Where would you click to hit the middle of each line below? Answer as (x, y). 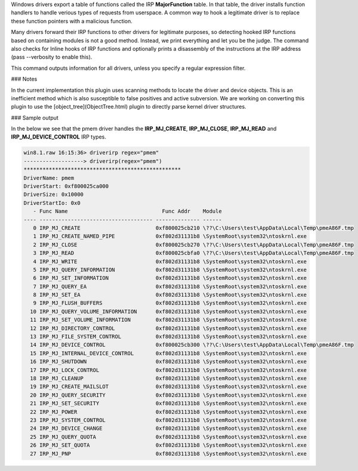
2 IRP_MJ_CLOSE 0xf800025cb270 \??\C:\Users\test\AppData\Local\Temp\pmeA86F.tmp (194, 244)
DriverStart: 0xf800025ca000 (66, 186)
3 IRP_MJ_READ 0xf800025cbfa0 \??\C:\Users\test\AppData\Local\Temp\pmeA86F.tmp (194, 253)
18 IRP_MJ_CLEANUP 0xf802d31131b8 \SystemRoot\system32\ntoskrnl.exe (169, 378)
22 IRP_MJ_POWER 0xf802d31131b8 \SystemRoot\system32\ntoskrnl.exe (169, 412)
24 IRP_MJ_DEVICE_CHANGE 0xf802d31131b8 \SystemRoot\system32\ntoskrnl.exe (169, 429)
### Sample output (35, 118)
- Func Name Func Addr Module (127, 211)
